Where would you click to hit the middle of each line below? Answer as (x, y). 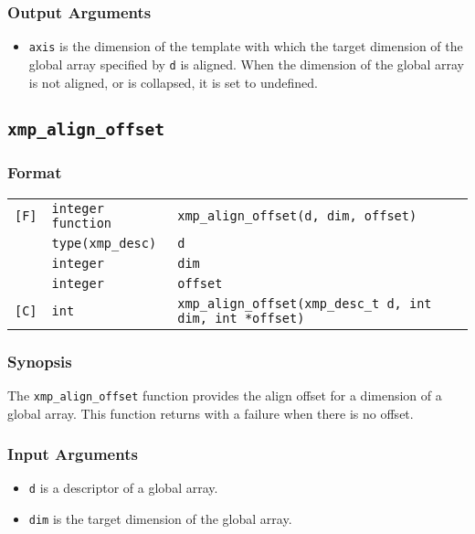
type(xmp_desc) (104, 243)
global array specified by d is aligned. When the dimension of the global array (247, 64)
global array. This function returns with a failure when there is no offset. (211, 413)
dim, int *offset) (241, 318)
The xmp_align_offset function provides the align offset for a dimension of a (225, 395)
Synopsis (40, 361)
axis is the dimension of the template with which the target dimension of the (246, 46)
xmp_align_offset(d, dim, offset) (297, 215)
